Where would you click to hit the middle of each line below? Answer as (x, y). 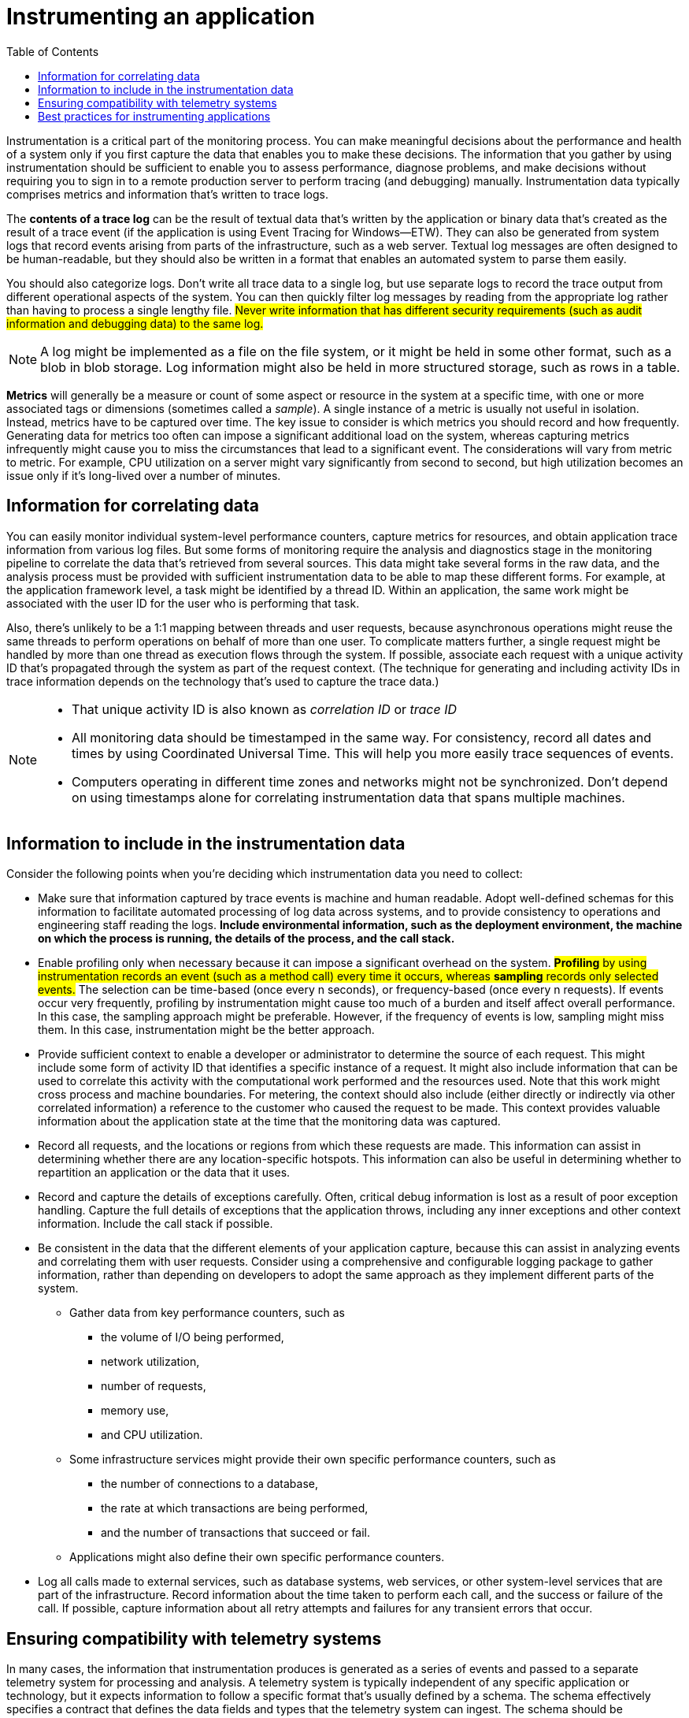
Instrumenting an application (161, 17)
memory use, (135, 1411)
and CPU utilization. (152, 1435)
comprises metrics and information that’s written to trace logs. (167, 194)
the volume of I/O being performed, (193, 1337)
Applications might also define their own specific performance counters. (257, 1557)
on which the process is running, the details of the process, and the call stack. (246, 939)
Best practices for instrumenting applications (154, 116)
